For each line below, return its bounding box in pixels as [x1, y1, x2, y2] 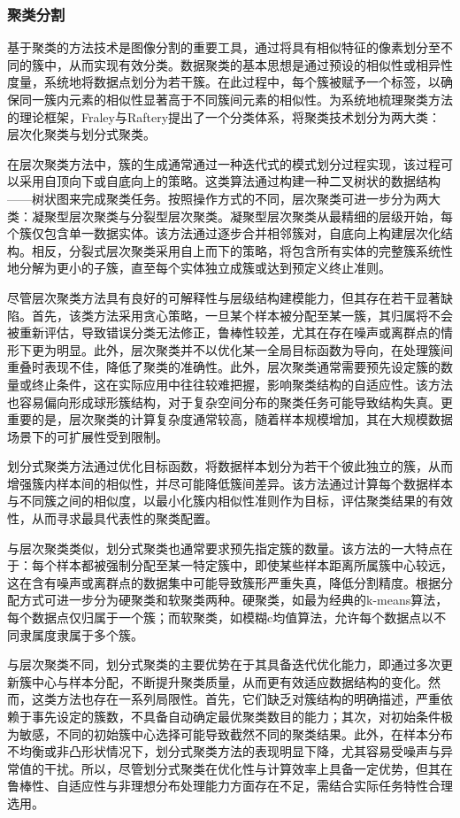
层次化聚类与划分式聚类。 [7, 125, 156, 143]
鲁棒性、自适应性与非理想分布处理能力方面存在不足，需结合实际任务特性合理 [7, 776, 453, 795]
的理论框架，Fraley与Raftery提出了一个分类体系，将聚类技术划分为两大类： [7, 107, 441, 126]
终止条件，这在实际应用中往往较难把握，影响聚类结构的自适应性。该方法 [31, 374, 453, 393]
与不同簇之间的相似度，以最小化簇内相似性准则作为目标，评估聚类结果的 [7, 491, 428, 510]
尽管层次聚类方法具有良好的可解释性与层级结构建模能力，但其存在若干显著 [7, 288, 441, 306]
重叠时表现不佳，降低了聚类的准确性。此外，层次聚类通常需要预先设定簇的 [7, 358, 441, 376]
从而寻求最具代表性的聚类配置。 [31, 509, 218, 528]
